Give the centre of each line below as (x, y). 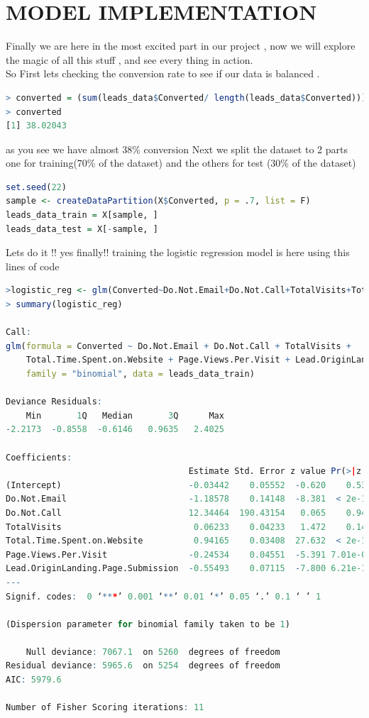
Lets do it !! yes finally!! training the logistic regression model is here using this (178, 252)
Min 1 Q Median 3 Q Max (125, 415)
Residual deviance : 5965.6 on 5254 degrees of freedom (143, 666)
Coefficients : (39, 457)
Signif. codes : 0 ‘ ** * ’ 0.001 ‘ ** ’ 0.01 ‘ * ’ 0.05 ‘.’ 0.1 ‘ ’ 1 (164, 596)
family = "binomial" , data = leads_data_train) (140, 374)
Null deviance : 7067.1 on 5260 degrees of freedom (153, 652)
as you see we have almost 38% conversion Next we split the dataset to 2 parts (177, 149)
